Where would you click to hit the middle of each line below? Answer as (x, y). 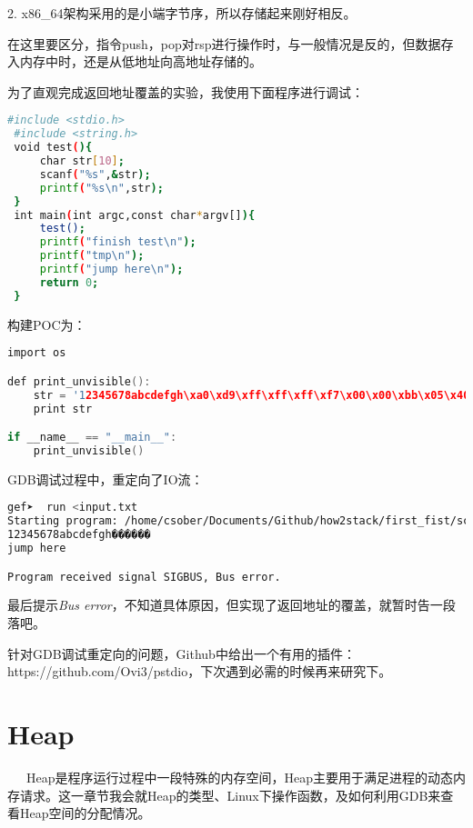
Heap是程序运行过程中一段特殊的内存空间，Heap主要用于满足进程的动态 (239, 777)
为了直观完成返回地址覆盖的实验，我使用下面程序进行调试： (186, 91)
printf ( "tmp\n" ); (92, 256)
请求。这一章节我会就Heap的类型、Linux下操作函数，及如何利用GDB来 (230, 795)
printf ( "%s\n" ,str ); (101, 188)
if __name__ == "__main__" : (92, 438)
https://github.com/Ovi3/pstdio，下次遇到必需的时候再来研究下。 (200, 671)
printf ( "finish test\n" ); (118, 242)
